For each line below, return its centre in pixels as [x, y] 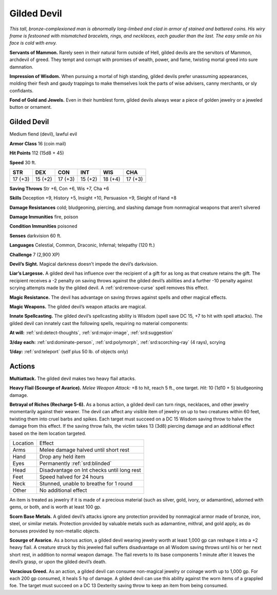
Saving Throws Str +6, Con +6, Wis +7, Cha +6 [59, 188]
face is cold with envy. [33, 43]
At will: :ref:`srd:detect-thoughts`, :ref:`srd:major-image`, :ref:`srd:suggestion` [92, 333]
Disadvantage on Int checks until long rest [90, 470]
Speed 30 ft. [23, 162]
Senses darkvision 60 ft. [35, 236]
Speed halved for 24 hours [72, 476]
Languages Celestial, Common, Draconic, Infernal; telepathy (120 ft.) [82, 245]
